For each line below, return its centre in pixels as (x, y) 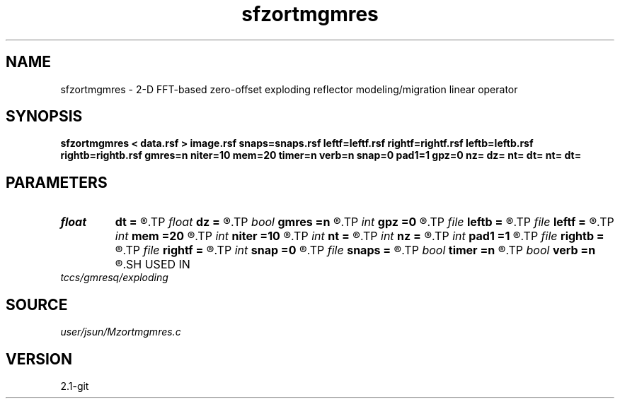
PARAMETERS (57, 182)
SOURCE (37, 304)
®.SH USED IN (153, 265)
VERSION (39, 359)
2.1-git (75, 386)
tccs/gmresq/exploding (114, 278)
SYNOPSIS (44, 117)
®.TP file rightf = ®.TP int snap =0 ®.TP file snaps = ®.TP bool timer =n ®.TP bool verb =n (355, 250)
